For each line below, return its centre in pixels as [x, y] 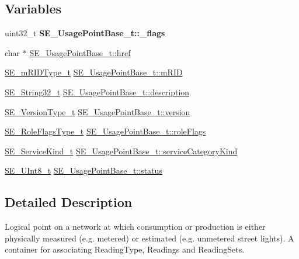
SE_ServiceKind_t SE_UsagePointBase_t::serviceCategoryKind [121, 151]
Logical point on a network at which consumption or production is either [135, 227]
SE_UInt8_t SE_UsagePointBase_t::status [84, 170]
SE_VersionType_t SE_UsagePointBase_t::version [98, 111]
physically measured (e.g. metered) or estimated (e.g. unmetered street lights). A [149, 238]
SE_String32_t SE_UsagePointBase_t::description [97, 91]
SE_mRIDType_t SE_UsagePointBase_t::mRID [94, 72]
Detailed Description [69, 202]
